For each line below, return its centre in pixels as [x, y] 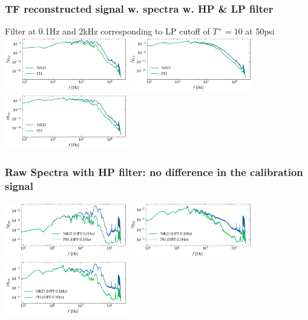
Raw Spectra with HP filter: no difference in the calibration [154, 172]
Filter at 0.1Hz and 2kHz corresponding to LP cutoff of [107, 31]
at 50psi [260, 31]
